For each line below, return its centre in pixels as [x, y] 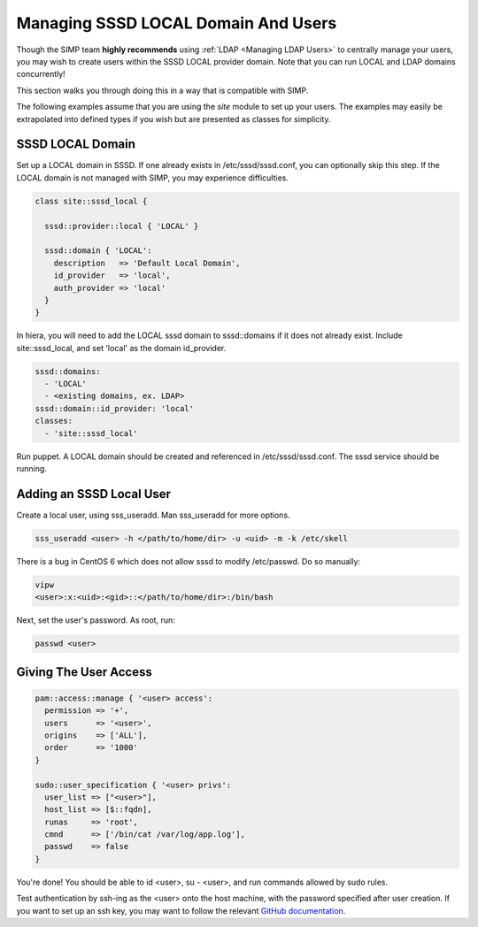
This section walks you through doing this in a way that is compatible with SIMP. [162, 90]
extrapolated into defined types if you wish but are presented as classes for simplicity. [173, 119]
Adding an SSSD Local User [94, 494]
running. [32, 468]
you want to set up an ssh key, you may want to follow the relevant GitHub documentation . [181, 910]
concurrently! [41, 74]
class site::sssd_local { [91, 201]
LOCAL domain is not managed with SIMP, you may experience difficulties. [153, 178]
